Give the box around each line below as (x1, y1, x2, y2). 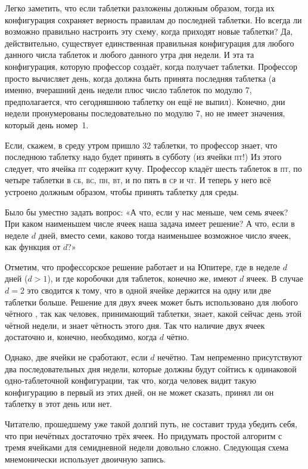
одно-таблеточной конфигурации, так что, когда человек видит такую (5, 374, 256, 387)
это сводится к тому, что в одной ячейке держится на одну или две (27, 284, 271, 297)
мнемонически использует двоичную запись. (5, 452, 166, 465)
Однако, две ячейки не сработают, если (5, 351, 148, 363)
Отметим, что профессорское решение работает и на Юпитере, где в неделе (5, 260, 280, 273)
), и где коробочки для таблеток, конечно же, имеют (47, 272, 237, 285)
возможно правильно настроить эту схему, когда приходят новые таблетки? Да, (5, 25, 293, 38)
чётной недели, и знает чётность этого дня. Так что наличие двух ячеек (5, 319, 265, 331)
